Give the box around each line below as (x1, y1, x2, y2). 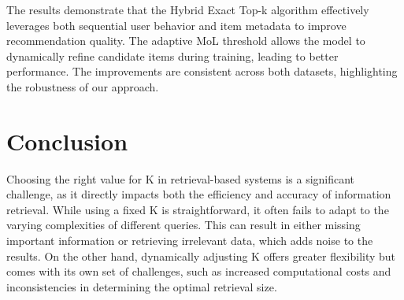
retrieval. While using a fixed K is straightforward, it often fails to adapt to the (6, 201, 389, 217)
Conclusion (6, 124, 128, 157)
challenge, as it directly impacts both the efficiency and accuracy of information (6, 186, 391, 202)
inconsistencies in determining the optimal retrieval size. (6, 278, 277, 294)
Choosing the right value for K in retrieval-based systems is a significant (6, 170, 355, 187)
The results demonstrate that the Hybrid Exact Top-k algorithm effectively (6, 2, 369, 17)
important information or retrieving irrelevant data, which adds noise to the (6, 232, 373, 249)
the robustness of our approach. (6, 78, 159, 94)
